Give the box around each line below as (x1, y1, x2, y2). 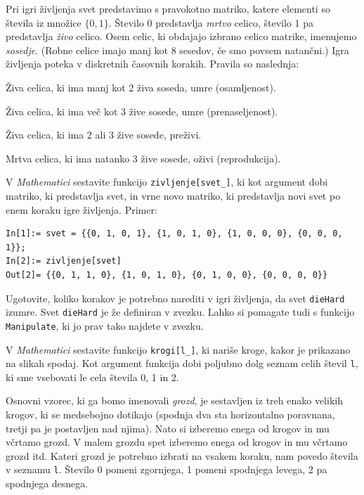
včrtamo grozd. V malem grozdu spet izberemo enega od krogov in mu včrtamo (6, 435, 348, 449)
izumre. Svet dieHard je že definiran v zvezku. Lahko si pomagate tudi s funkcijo (6, 304, 355, 319)
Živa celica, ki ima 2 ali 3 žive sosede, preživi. (6, 127, 202, 142)
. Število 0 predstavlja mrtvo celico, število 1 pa (108, 15, 313, 30)
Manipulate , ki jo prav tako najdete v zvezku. (6, 318, 204, 333)
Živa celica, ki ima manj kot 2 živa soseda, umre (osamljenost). (6, 79, 276, 94)
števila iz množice (6, 15, 82, 30)
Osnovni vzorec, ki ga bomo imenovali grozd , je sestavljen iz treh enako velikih (6, 393, 343, 408)
